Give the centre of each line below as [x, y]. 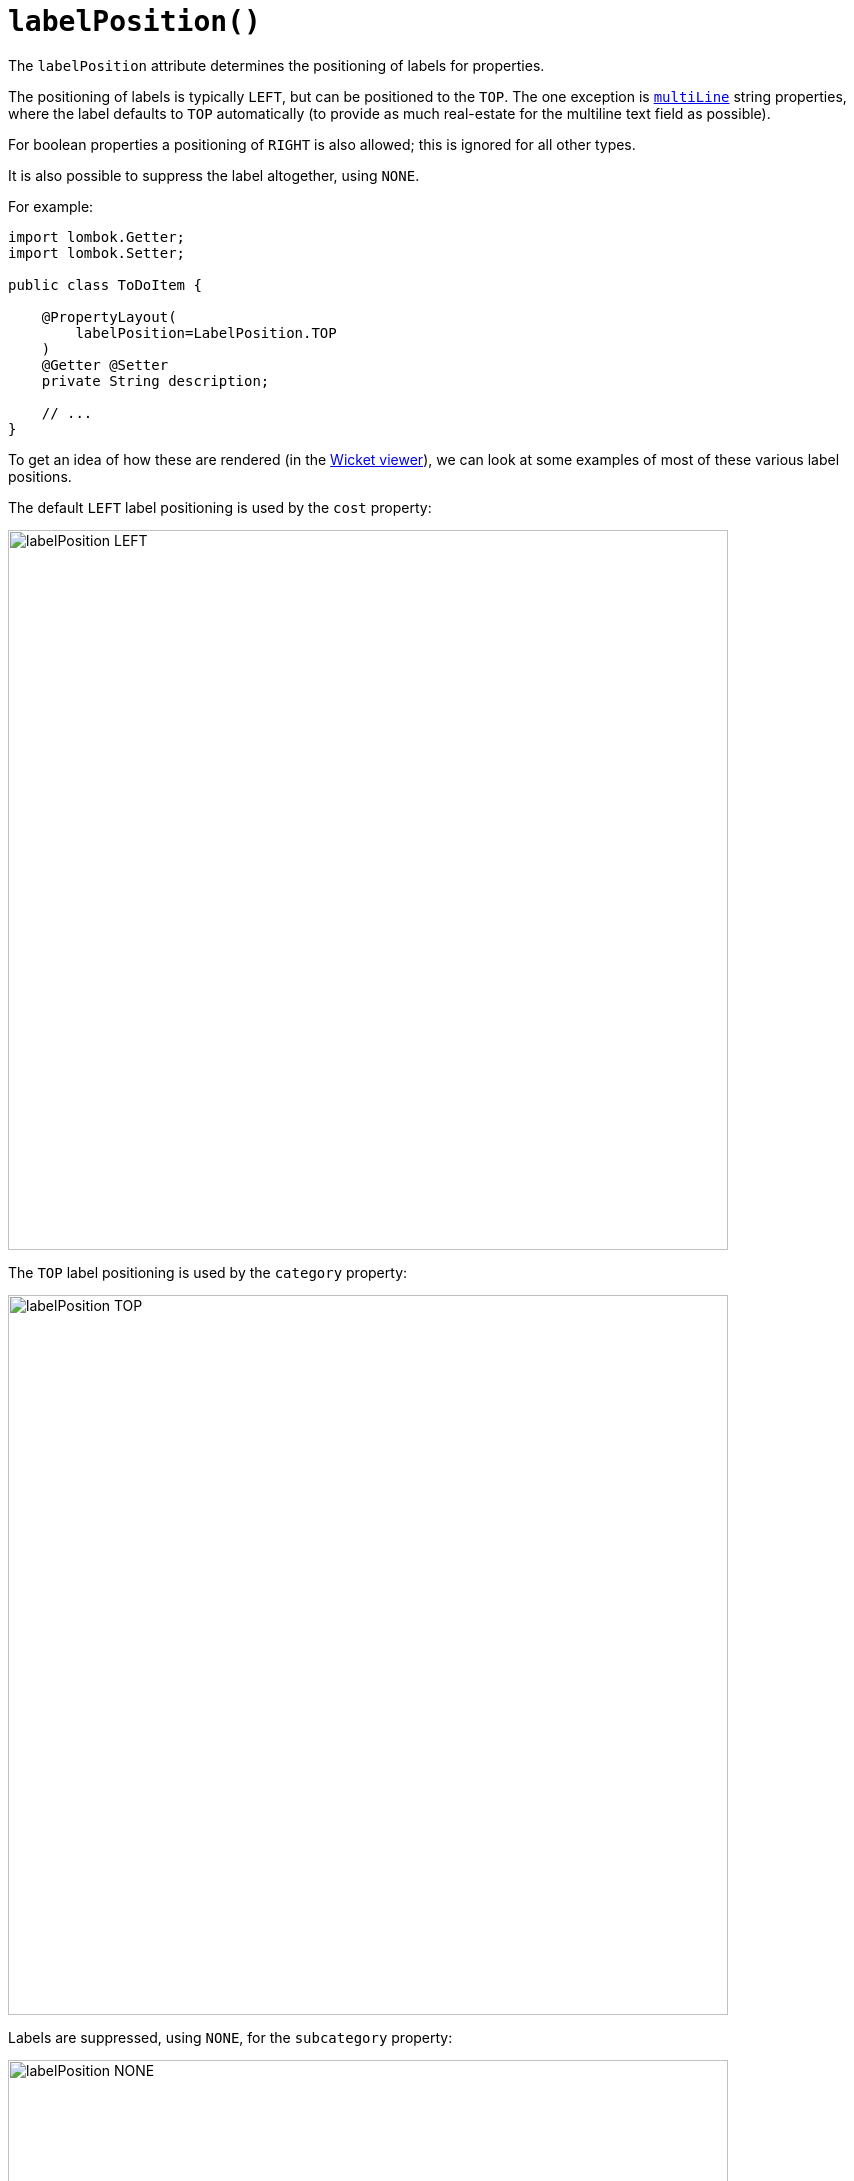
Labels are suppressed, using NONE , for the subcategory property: [230, 2037]
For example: [51, 206]
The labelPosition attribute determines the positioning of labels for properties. [276, 65]
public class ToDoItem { [105, 284]
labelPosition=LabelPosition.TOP [206, 332]
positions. [40, 476]
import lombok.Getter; [97, 236]
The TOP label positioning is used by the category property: [208, 1272]
